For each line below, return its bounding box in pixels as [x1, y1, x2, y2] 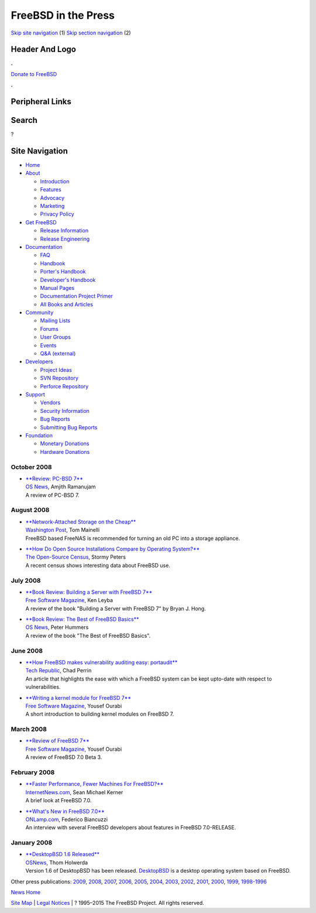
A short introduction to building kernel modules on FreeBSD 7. [25, 710, 174, 717]
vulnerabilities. [25, 683, 61, 690]
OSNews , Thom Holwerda [25, 859, 88, 866]
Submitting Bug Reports [40, 423, 98, 430]
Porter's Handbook [40, 268, 86, 275]
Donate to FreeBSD [11, 70, 57, 77]
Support [25, 391, 45, 398]
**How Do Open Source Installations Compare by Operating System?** [25, 545, 200, 552]
